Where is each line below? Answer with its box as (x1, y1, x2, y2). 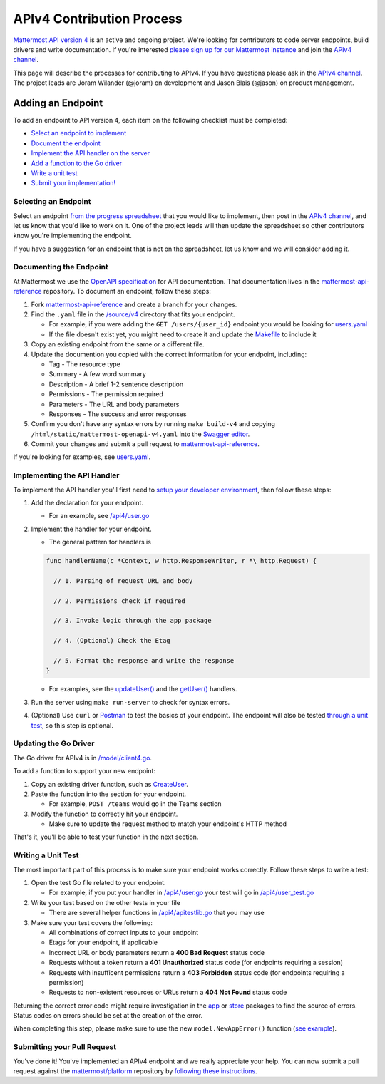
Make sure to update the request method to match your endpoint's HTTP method (48, 820, 287, 828)
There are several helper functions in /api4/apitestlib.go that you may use (48, 909, 265, 917)
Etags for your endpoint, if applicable (48, 938, 158, 947)
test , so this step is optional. (31, 721, 113, 730)
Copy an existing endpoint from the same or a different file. (31, 340, 205, 349)
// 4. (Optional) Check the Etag (53, 636, 170, 645)
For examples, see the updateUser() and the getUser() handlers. (48, 685, 237, 693)
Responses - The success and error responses (48, 410, 187, 418)
